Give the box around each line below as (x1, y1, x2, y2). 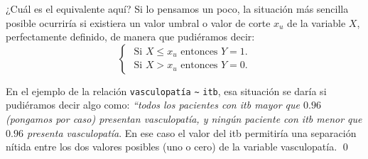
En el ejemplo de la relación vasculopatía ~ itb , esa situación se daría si (6, 83, 327, 98)
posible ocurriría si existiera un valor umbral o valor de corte (6, 15, 271, 30)
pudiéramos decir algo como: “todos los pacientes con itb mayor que (6, 97, 301, 112)
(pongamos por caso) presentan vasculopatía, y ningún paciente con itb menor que (6, 111, 362, 126)
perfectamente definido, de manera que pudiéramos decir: (6, 29, 255, 44)
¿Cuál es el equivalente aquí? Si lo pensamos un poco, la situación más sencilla (6, 1, 349, 16)
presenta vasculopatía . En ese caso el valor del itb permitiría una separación (26, 125, 357, 140)
